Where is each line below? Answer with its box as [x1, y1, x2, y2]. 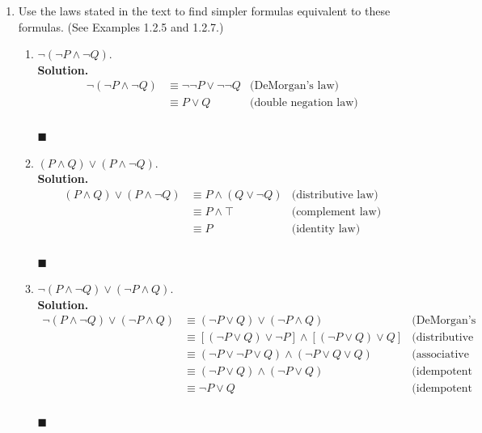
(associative [412, 349, 469, 361]
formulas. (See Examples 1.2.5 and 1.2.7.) [18, 18, 224, 35]
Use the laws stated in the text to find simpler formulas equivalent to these [18, 2, 391, 19]
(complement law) [291, 206, 382, 218]
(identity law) [291, 223, 361, 235]
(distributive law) [291, 189, 378, 201]
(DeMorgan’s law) [250, 80, 339, 92]
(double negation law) [250, 97, 358, 109]
